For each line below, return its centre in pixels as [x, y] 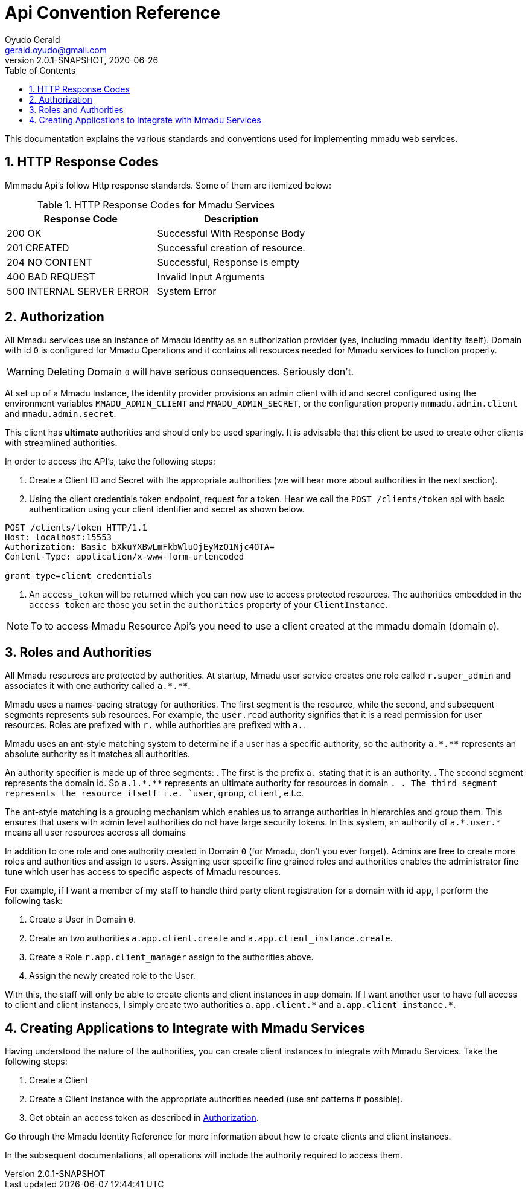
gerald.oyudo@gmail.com [56, 50]
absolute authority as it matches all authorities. [98, 754]
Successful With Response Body [231, 233]
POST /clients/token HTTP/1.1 [76, 528]
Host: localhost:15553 [59, 537]
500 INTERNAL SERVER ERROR [78, 291]
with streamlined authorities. [61, 443]
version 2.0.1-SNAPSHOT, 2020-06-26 [82, 60]
